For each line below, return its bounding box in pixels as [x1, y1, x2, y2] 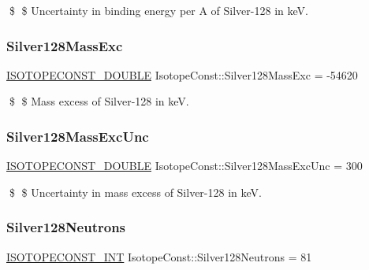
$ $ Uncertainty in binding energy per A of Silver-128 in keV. [9, 2, 308, 18]
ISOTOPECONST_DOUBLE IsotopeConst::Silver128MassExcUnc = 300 [6, 157, 363, 174]
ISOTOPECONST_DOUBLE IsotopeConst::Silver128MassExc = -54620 [6, 66, 358, 83]
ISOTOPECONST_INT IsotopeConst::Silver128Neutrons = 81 [6, 248, 312, 264]
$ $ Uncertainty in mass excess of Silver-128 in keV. [9, 183, 262, 200]
